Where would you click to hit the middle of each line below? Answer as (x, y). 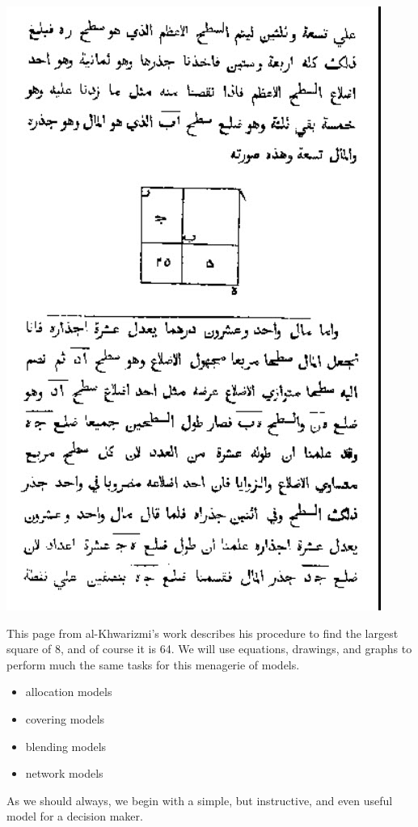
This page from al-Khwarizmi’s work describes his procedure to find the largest (203, 633)
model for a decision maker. (75, 816)
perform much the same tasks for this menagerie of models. (153, 664)
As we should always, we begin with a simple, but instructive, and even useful (200, 800)
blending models (66, 746)
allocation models (69, 692)
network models (64, 773)
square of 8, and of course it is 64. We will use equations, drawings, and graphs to (209, 649)
